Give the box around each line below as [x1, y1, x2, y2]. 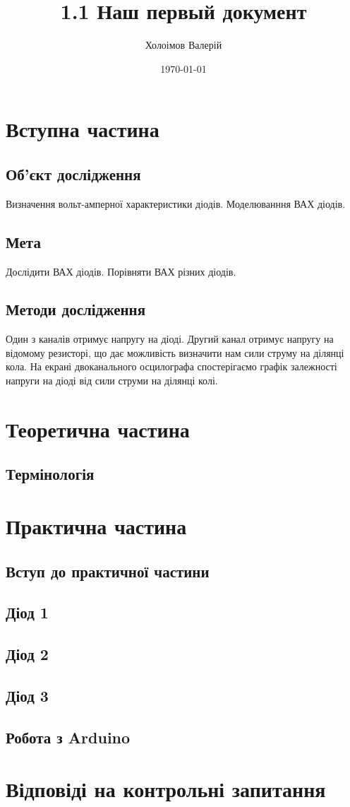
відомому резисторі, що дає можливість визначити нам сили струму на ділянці [6, 345, 344, 360]
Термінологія [6, 463, 95, 485]
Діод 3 [6, 684, 49, 706]
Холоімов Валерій [145, 37, 222, 52]
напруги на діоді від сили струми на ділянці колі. [6, 373, 218, 388]
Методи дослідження [6, 298, 146, 320]
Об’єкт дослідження [6, 163, 141, 184]
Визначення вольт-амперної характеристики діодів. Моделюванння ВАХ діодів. [6, 196, 346, 211]
